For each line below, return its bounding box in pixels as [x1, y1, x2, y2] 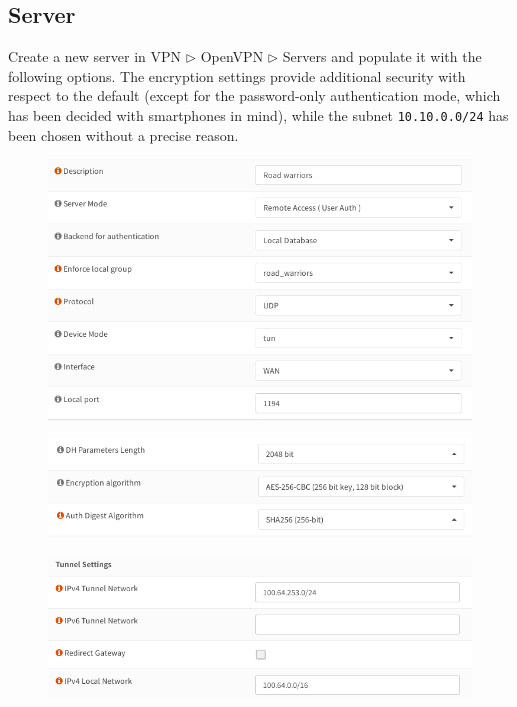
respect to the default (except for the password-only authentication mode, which [8, 85, 501, 106]
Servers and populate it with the [282, 46, 482, 67]
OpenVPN [200, 46, 264, 67]
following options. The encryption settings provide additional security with [8, 65, 466, 86]
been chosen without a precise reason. [8, 124, 239, 145]
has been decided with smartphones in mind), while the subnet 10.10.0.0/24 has [8, 104, 509, 125]
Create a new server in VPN [8, 46, 182, 67]
